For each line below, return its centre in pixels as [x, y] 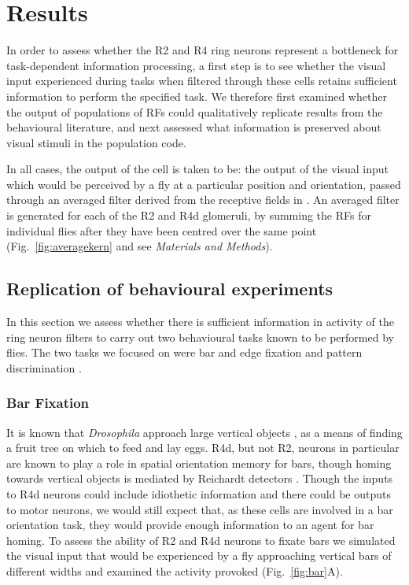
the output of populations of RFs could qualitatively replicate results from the [195, 111]
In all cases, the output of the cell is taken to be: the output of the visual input [198, 169]
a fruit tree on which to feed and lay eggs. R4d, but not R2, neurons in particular [203, 448]
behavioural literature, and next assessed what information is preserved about [194, 127]
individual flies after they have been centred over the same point [162, 230]
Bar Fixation [48, 403]
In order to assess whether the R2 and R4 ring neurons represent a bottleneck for [203, 50]
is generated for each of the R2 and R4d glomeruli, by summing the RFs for [189, 215]
